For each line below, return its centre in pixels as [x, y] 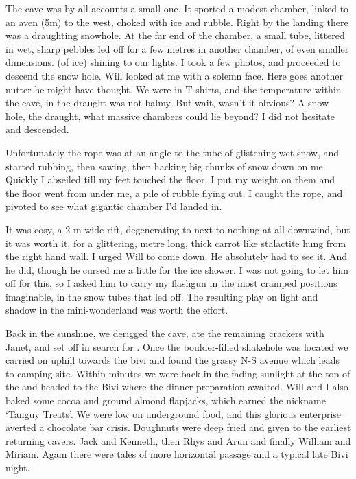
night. [18, 467]
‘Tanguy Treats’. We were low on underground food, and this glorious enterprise [174, 413]
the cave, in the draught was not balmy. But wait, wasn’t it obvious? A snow [167, 103]
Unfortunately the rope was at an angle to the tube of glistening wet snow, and [173, 152]
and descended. [37, 129]
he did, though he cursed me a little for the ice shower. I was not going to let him [177, 269]
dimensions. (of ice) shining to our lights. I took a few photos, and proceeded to [173, 62]
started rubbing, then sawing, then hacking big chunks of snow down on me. [166, 166]
